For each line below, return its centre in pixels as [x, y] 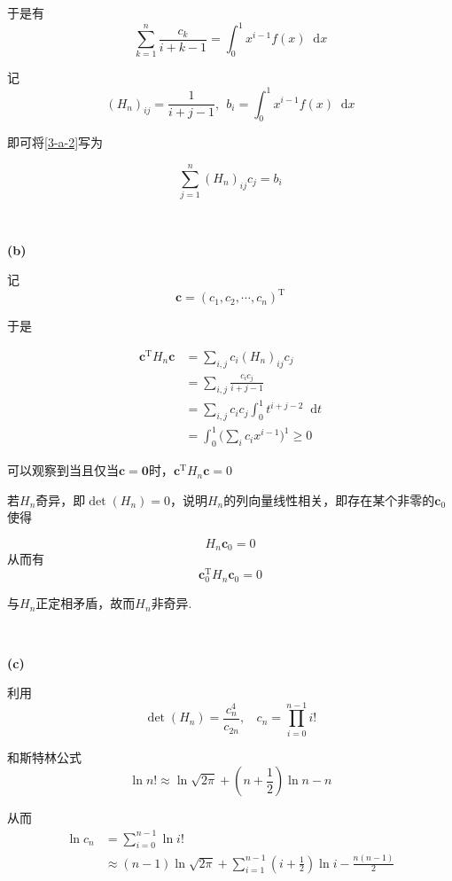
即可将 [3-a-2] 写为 [55, 142]
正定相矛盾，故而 [86, 603]
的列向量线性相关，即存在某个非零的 [329, 499]
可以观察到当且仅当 [63, 470]
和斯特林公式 [44, 756]
